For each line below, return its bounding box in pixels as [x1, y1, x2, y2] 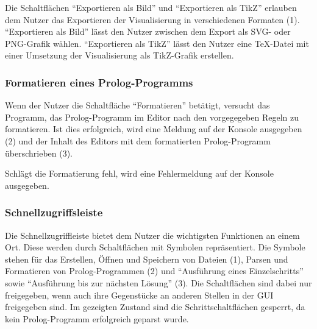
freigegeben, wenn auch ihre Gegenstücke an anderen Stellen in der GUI [5, 288, 274, 301]
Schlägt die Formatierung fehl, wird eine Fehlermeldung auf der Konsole [5, 167, 274, 180]
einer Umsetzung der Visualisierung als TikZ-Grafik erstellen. [5, 49, 234, 62]
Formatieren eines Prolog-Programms [5, 74, 193, 90]
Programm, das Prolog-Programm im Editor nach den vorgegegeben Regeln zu [5, 110, 299, 123]
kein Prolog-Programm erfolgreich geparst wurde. [5, 312, 189, 325]
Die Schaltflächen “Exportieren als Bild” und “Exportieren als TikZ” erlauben [5, 1, 297, 13]
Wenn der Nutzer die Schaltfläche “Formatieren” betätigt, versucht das [5, 99, 270, 111]
